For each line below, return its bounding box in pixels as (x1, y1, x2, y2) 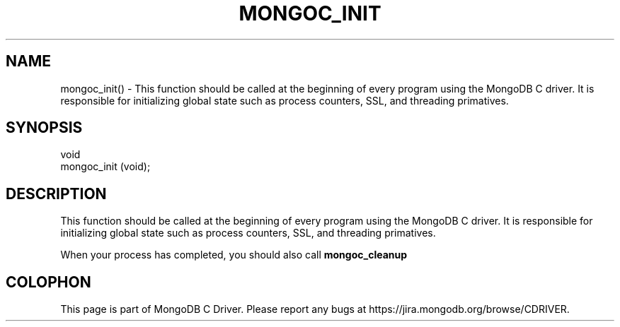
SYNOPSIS (6, 119, 83, 137)
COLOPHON (6, 273, 91, 291)
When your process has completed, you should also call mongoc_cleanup (60, 249, 408, 261)
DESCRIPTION (6, 184, 107, 203)
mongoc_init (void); (60, 160, 151, 173)
